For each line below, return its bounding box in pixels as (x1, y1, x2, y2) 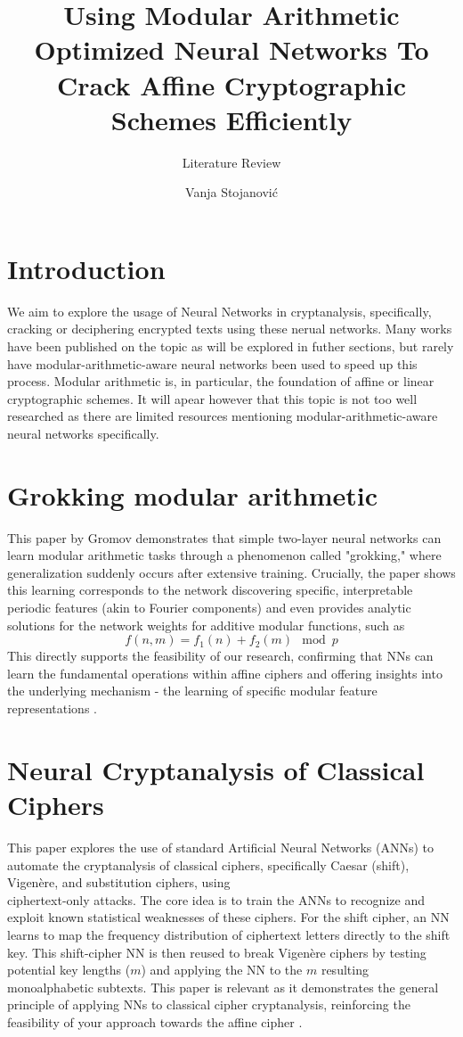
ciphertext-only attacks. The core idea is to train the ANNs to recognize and (7, 890, 425, 909)
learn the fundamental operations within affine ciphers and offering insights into (7, 663, 443, 682)
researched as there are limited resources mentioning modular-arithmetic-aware (7, 407, 438, 425)
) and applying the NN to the (141, 960, 303, 979)
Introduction (7, 250, 166, 286)
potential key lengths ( (7, 960, 131, 979)
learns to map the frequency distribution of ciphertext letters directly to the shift (7, 925, 451, 943)
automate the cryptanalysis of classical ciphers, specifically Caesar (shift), (7, 855, 410, 874)
